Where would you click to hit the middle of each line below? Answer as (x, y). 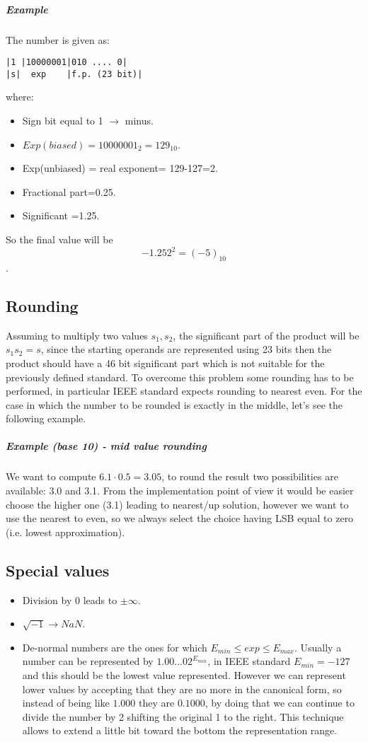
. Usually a (318, 647)
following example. (46, 418)
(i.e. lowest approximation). (65, 532)
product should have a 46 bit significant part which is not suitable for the (165, 363)
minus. (139, 121)
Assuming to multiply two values (77, 335)
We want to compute (51, 476)
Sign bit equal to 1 (63, 121)
